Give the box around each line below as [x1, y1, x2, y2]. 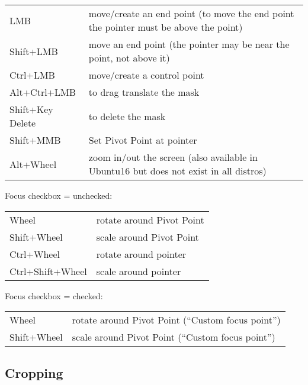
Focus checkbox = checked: [5, 289, 103, 302]
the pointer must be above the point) [88, 20, 243, 34]
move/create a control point [88, 68, 204, 82]
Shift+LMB [9, 44, 58, 58]
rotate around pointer [96, 247, 187, 261]
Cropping [5, 363, 63, 381]
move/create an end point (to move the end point [88, 7, 294, 20]
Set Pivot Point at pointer [88, 133, 197, 147]
